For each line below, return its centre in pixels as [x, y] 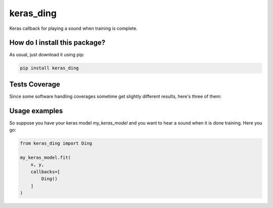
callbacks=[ [45, 172]
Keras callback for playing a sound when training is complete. [73, 28]
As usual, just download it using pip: [47, 55]
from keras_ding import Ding [56, 143]
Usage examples [36, 111]
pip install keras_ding [50, 68]
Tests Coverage [35, 84]
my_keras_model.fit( [45, 158]
